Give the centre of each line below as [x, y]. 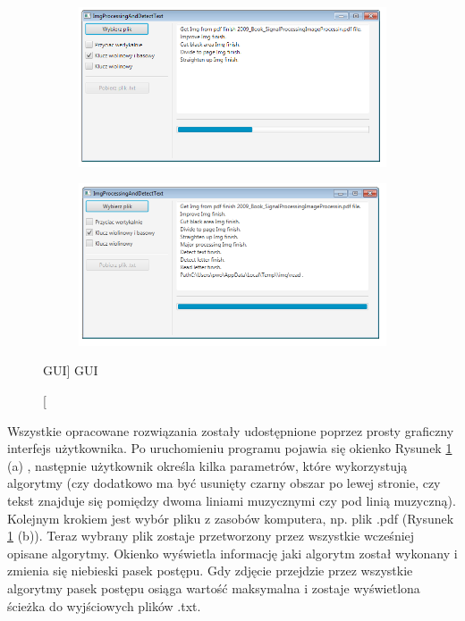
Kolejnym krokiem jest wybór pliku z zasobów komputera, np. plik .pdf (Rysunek [231, 518]
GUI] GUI [71, 370]
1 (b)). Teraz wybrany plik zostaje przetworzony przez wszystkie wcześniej [211, 536]
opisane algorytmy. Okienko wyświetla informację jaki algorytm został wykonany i [232, 553]
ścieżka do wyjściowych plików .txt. [104, 605]
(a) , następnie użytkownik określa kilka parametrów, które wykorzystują [207, 465]
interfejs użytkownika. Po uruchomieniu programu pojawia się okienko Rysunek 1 [230, 448]
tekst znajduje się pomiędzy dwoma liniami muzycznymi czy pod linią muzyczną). [232, 501]
